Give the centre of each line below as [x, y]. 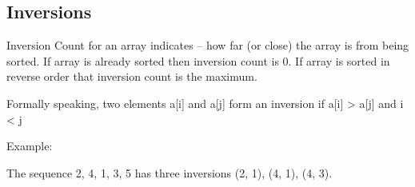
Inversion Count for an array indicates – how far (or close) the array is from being [208, 45]
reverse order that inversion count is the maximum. [132, 76]
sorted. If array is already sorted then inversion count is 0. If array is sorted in [198, 60]
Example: [30, 146]
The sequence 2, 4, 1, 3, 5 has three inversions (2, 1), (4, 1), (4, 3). [170, 172]
